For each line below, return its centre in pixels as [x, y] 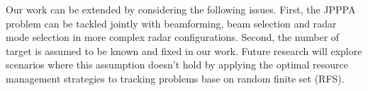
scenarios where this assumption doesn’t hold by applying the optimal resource [177, 65]
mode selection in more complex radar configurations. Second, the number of [173, 37]
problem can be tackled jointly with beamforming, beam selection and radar [171, 23]
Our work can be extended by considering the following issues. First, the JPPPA [181, 9]
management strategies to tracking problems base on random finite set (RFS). [175, 78]
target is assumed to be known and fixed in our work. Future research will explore [184, 50]
